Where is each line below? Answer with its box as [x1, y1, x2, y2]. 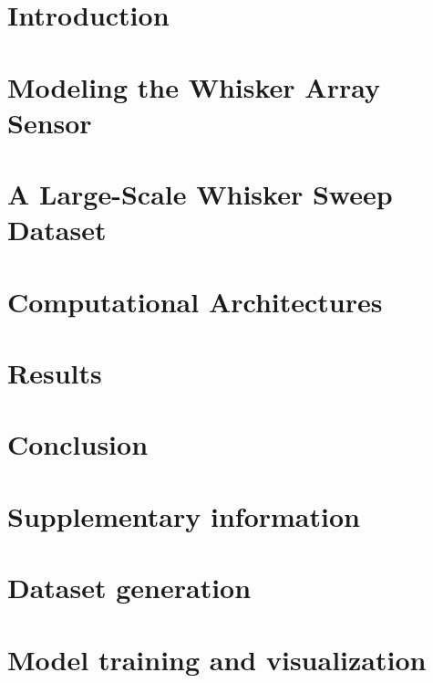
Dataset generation [7, 569, 252, 606]
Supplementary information [7, 497, 360, 534]
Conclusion [7, 426, 149, 463]
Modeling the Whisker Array [7, 68, 380, 105]
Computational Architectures [7, 282, 383, 320]
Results [7, 354, 102, 392]
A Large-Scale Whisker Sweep [7, 175, 393, 213]
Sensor [7, 103, 92, 141]
